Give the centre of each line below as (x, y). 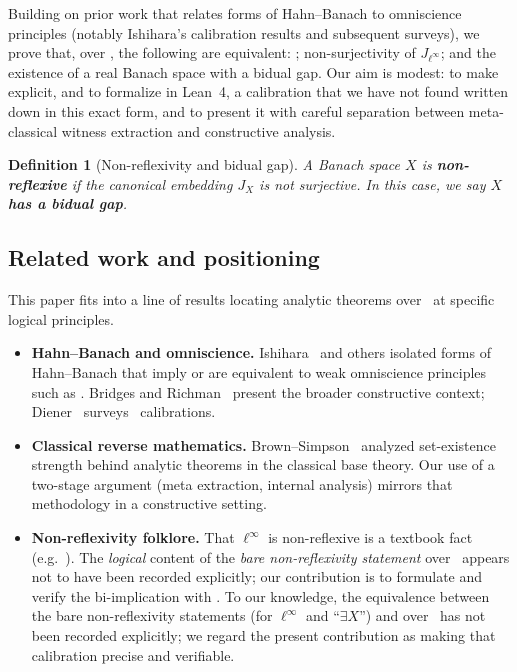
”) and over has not (422, 615)
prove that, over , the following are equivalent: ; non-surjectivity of (212, 52)
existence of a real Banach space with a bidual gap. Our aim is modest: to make (253, 71)
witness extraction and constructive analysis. (198, 130)
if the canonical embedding (152, 183)
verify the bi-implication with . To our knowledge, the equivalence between (260, 595)
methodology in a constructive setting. (149, 503)
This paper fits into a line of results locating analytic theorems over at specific (251, 299)
